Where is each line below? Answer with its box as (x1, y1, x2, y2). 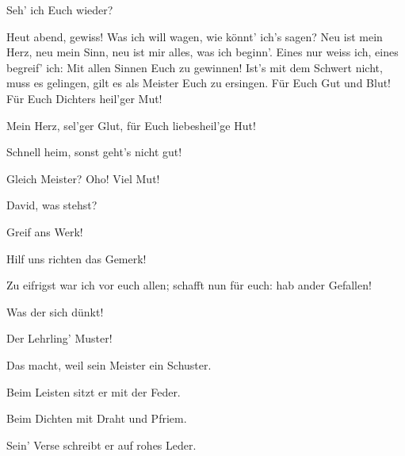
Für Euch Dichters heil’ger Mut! (6, 90, 162, 106)
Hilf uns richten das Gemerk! (6, 250, 147, 266)
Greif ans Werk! (6, 223, 83, 239)
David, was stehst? (6, 197, 97, 213)
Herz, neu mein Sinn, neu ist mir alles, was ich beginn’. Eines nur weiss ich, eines (6, 44, 399, 60)
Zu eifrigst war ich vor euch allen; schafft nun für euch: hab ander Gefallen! (6, 277, 372, 293)
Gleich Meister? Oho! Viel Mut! (6, 170, 160, 186)
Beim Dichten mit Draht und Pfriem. (6, 410, 187, 427)
